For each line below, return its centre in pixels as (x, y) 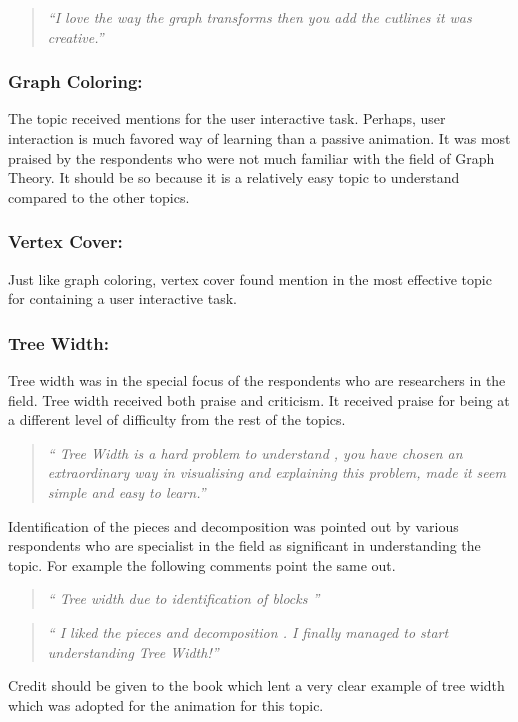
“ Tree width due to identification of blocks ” (183, 598)
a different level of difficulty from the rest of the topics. (177, 419)
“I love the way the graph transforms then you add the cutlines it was (259, 17)
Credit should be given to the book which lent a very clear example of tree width (256, 685)
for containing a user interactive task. (122, 298)
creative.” (75, 36)
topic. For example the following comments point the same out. (202, 564)
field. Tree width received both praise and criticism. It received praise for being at (259, 399)
